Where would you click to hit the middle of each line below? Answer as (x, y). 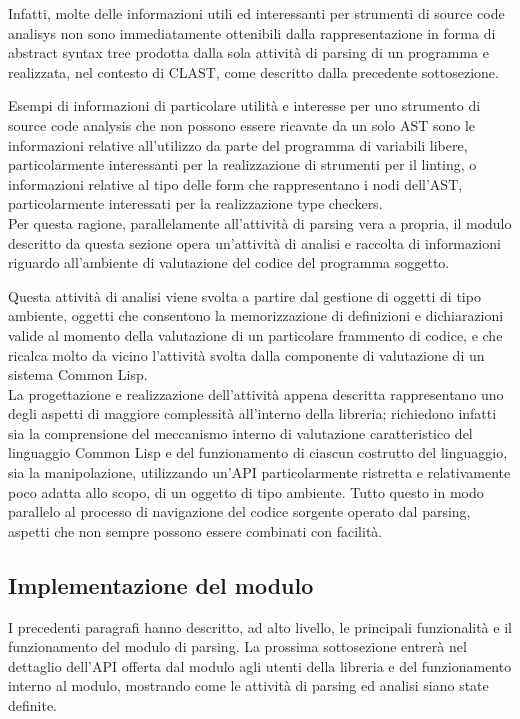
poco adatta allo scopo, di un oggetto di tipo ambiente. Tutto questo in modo (246, 491)
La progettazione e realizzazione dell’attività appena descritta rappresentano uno (256, 393)
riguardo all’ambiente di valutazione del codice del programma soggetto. (229, 262)
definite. (33, 705)
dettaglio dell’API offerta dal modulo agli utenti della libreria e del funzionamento (260, 665)
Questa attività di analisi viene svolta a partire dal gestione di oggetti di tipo (244, 295)
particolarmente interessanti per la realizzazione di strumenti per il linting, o (242, 164)
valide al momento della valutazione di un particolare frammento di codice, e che (255, 334)
